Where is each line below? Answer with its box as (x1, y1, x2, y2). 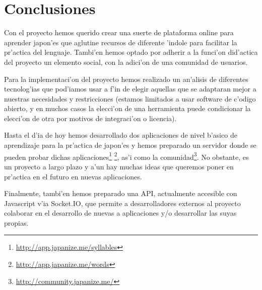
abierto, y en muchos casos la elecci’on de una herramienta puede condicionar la (4, 103, 251, 114)
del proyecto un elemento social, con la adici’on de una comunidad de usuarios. (4, 56, 248, 67)
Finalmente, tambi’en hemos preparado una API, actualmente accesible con (4, 188, 237, 199)
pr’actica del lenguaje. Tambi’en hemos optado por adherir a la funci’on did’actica (4, 47, 258, 57)
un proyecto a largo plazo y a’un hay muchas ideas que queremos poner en (4, 161, 234, 171)
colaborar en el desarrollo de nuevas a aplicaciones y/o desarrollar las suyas (4, 208, 237, 218)
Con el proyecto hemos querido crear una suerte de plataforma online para (4, 27, 234, 38)
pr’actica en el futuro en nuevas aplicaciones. (4, 171, 142, 181)
